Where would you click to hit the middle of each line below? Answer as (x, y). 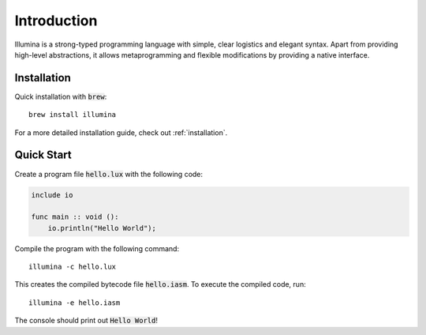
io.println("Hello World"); (102, 228)
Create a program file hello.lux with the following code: (109, 174)
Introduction (56, 21)
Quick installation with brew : (61, 96)
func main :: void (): (75, 217)
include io (52, 195)
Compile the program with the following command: (97, 248)
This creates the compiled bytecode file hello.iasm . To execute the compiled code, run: (161, 284)
